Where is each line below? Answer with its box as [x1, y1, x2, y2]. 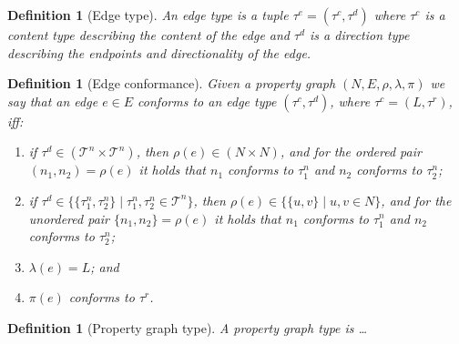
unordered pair [28, 208, 110, 228]
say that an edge [7, 91, 98, 110]
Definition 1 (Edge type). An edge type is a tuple [7, 5, 289, 24]
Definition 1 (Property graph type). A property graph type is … [7, 318, 368, 337]
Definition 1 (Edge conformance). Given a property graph [7, 74, 336, 93]
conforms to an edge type [138, 91, 277, 110]
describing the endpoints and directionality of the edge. [7, 43, 311, 62]
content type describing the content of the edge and [7, 25, 291, 44]
